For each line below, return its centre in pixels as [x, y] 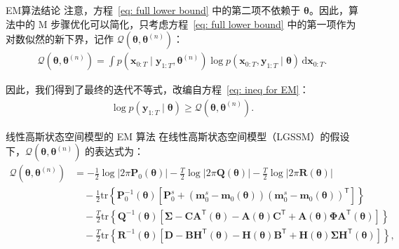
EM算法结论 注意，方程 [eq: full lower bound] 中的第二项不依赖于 [153, 10]
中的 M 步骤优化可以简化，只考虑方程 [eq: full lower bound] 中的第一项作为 [185, 23]
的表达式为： [115, 151]
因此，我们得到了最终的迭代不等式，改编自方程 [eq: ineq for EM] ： [157, 89]
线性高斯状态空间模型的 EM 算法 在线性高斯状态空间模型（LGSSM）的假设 [178, 136]
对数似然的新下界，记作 [60, 39]
